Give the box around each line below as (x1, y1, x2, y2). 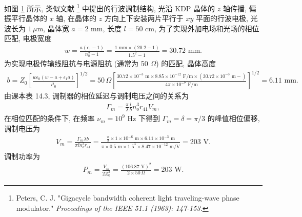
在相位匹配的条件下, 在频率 (4, 113, 95, 124)
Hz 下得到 (127, 113, 160, 124)
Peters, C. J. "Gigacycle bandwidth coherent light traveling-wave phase (16, 192, 239, 203)
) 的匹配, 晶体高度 (156, 58, 216, 69)
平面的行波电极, (195, 13, 248, 24)
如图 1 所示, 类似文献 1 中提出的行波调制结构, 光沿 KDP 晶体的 (4, 2, 215, 13)
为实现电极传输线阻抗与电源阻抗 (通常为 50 (4, 58, 148, 69)
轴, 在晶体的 (56, 13, 96, 24)
